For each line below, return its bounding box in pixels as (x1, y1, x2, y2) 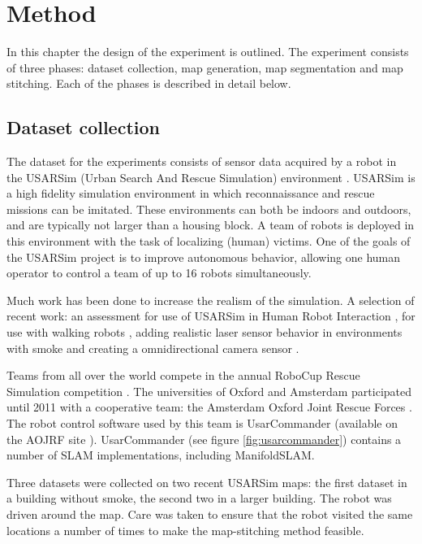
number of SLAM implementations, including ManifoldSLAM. (6, 446, 315, 463)
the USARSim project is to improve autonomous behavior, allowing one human (6, 248, 401, 265)
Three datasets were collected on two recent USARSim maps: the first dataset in (6, 473, 407, 490)
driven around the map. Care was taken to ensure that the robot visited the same (6, 505, 413, 522)
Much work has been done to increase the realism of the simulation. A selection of (6, 291, 415, 308)
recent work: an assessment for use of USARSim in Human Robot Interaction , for (6, 307, 416, 324)
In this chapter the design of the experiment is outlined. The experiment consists (6, 43, 409, 60)
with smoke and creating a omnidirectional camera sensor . (6, 339, 299, 356)
